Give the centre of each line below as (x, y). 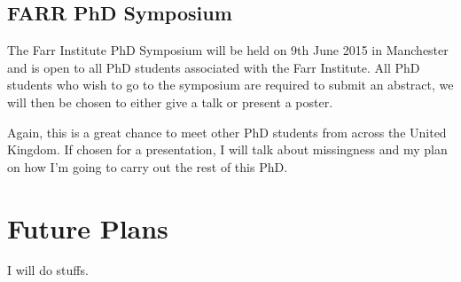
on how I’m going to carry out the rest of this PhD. (148, 166)
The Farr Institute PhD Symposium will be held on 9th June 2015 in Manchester (228, 50)
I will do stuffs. (48, 270)
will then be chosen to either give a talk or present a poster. (170, 102)
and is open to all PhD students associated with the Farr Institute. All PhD (214, 67)
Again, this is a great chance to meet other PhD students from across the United (227, 132)
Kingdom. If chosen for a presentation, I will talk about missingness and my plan (227, 149)
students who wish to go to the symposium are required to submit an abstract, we (230, 85)
